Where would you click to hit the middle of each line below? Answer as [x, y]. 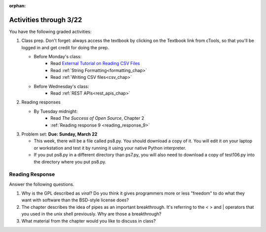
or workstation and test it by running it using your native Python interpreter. [110, 148]
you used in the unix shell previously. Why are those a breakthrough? [91, 214]
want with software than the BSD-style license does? [75, 200]
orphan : [17, 6]
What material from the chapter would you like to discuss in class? [89, 221]
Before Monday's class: [58, 57]
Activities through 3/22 [46, 20]
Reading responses [41, 102]
